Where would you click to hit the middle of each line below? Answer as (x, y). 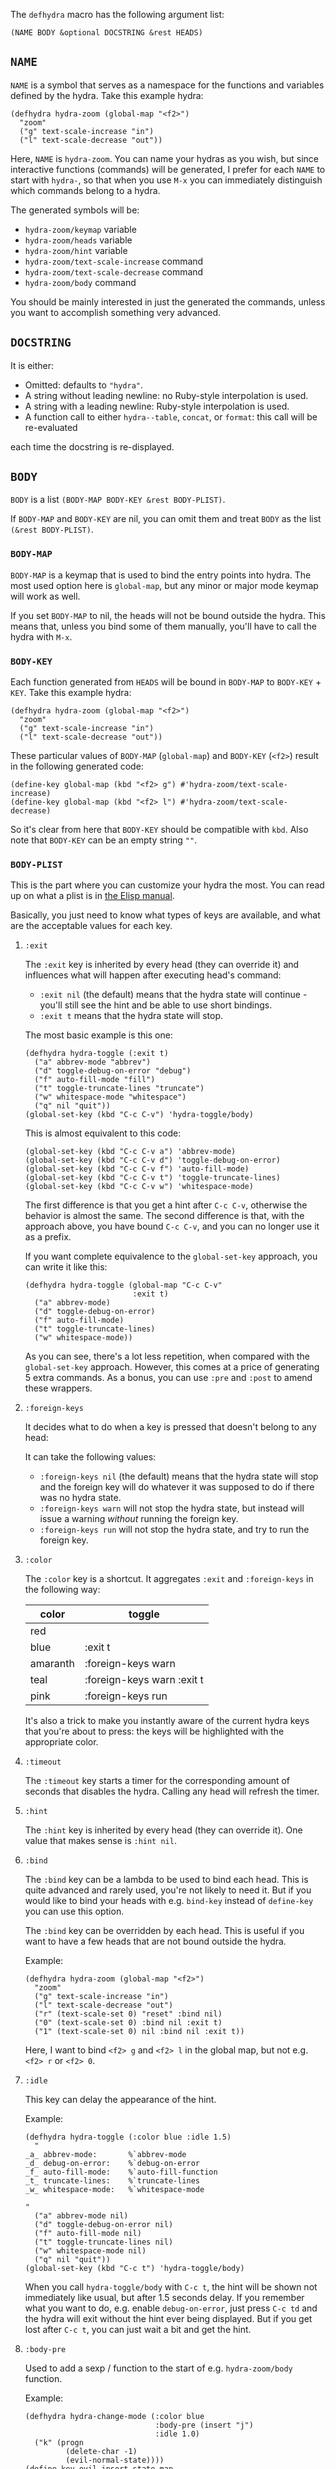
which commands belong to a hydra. (85, 190)
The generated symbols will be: (75, 210)
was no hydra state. (80, 1498)
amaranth (52, 1664)
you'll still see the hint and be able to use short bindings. (156, 1005)
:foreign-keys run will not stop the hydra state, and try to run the (174, 1530)
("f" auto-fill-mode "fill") (95, 1080)
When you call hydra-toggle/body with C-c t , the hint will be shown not (171, 2287)
